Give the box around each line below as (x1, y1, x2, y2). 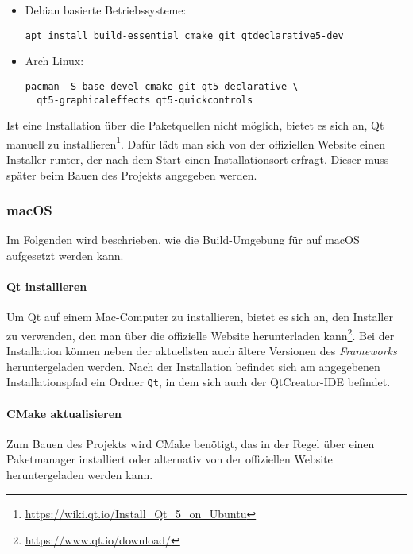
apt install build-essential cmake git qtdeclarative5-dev (25, 29, 344, 41)
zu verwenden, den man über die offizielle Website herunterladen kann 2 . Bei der (6, 324, 395, 343)
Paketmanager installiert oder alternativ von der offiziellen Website (6, 451, 333, 467)
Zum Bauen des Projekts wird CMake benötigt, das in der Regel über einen (6, 435, 375, 451)
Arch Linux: (25, 52, 84, 69)
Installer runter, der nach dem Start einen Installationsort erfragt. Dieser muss (6, 151, 389, 167)
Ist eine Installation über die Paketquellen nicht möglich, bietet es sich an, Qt (6, 117, 384, 134)
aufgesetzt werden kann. (6, 247, 124, 263)
